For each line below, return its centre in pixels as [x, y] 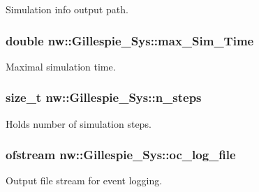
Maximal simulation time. [61, 66]
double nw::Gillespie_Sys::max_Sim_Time [130, 40]
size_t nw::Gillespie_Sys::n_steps [104, 97]
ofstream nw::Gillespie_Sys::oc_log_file [121, 155]
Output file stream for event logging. [84, 180]
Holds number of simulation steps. [79, 123]
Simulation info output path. [67, 9]
